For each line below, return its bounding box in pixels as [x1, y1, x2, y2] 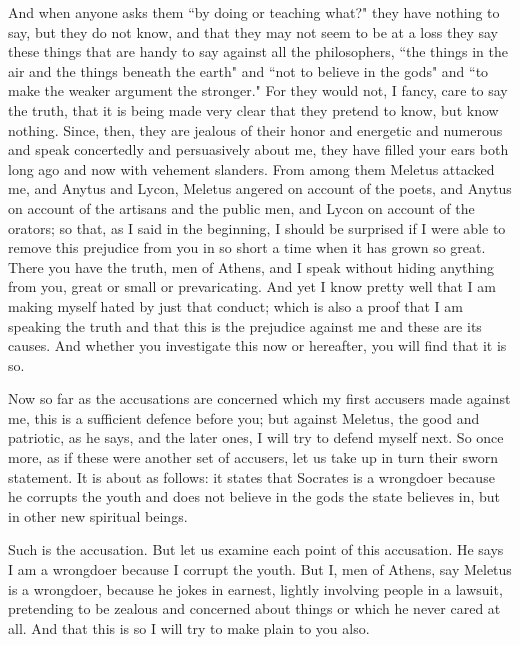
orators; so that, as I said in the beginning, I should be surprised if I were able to [8, 217, 506, 238]
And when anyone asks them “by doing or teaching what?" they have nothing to [8, 2, 500, 22]
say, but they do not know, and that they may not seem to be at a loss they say [8, 21, 498, 42]
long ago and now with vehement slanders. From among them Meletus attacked [8, 158, 495, 179]
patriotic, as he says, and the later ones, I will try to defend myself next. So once [8, 427, 504, 448]
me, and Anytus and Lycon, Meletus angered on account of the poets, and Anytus [8, 178, 512, 199]
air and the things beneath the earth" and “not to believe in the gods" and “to [8, 60, 489, 81]
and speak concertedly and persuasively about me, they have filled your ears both [8, 139, 509, 160]
